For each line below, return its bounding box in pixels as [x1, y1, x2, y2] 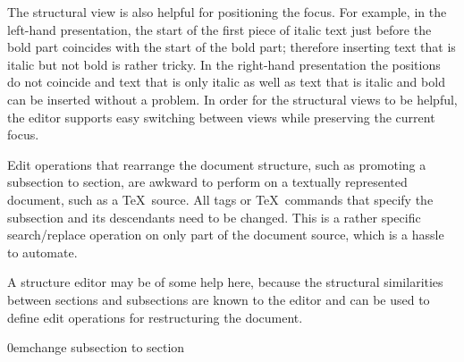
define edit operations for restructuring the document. [7, 307, 303, 326]
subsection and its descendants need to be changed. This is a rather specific [7, 207, 421, 226]
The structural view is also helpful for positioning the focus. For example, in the [7, 3, 447, 21]
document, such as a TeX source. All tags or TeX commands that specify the [7, 189, 434, 208]
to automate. [7, 242, 78, 261]
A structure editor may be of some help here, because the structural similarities [7, 273, 443, 291]
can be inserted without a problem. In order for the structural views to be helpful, [7, 89, 458, 108]
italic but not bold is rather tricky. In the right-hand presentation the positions [7, 55, 441, 73]
